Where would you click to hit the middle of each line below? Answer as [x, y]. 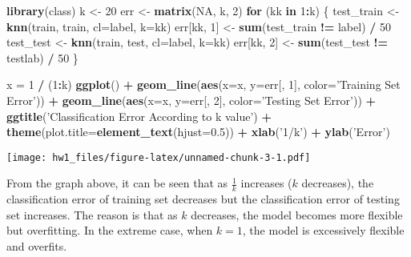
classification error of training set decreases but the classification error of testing [203, 199]
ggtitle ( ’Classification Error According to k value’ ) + [139, 116]
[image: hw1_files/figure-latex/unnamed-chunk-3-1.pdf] [159, 157]
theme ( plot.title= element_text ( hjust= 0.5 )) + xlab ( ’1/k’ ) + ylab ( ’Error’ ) [198, 132]
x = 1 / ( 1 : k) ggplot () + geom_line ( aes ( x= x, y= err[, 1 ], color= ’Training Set [203, 84]
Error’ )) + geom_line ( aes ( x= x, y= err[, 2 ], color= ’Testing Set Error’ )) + [191, 100]
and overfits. [37, 246]
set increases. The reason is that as [92, 214]
